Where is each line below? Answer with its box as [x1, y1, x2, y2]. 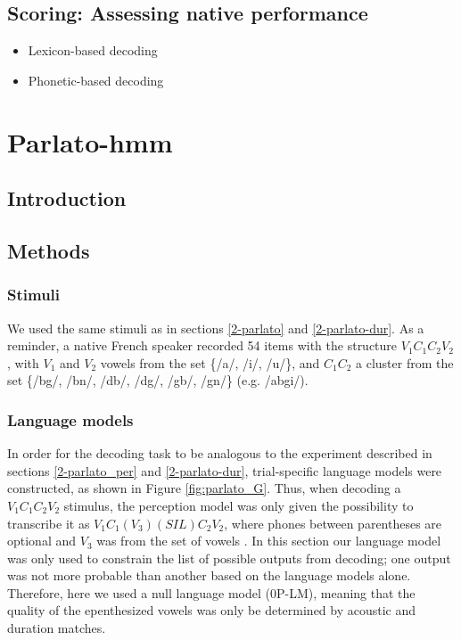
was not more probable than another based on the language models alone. [7, 566, 411, 585]
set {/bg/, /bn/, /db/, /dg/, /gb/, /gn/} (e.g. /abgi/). [7, 371, 309, 390]
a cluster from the [356, 353, 454, 372]
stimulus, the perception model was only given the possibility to [63, 496, 414, 514]
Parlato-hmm [7, 123, 173, 160]
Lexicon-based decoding [28, 41, 158, 60]
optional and [7, 531, 77, 550]
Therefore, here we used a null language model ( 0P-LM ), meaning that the [7, 583, 416, 602]
